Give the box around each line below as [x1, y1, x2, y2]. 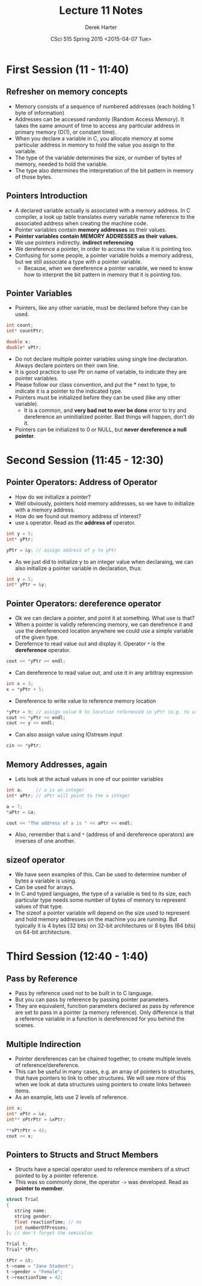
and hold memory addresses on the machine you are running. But [14, 916, 178, 923]
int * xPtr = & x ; [6, 1110, 47, 1117]
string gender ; [14, 1213, 52, 1219]
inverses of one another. [14, 837, 76, 844]
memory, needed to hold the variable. [14, 160, 108, 168]
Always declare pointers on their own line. [14, 361, 119, 369]
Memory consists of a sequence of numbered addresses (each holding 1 [14, 103, 195, 110]
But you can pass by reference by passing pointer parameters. [14, 996, 170, 1003]
